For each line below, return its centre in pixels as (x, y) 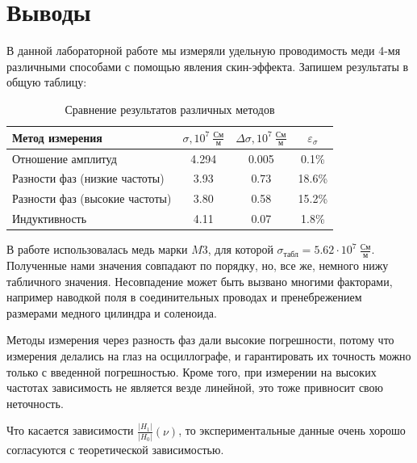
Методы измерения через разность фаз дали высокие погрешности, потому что (200, 340)
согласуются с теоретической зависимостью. (115, 449)
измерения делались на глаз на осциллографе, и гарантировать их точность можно (209, 356)
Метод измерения (57, 137)
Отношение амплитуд (65, 158)
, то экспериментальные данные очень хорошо (292, 430)
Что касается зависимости (70, 430)
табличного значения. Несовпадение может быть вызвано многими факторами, (200, 281)
